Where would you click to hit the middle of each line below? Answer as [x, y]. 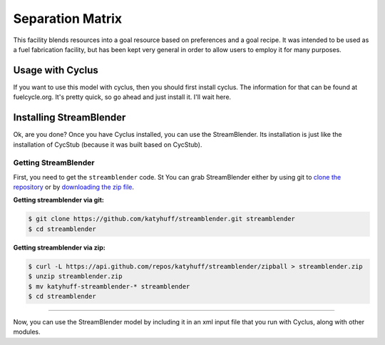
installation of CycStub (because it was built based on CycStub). [108, 144]
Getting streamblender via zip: [60, 247]
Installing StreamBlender [70, 118]
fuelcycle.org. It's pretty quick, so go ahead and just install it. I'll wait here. [122, 97]
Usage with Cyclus [56, 70]
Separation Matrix [68, 19]
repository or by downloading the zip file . [74, 187]
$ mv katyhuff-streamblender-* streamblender [109, 286]
